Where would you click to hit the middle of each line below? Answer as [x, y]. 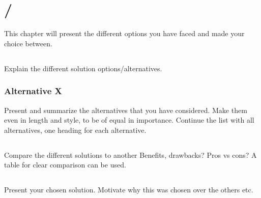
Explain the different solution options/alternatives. [83, 68]
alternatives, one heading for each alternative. [75, 130]
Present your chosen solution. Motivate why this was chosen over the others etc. [129, 190]
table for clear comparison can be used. [65, 165]
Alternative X [33, 91]
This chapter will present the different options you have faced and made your [124, 33]
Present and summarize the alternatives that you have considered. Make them [126, 110]
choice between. [28, 43]
